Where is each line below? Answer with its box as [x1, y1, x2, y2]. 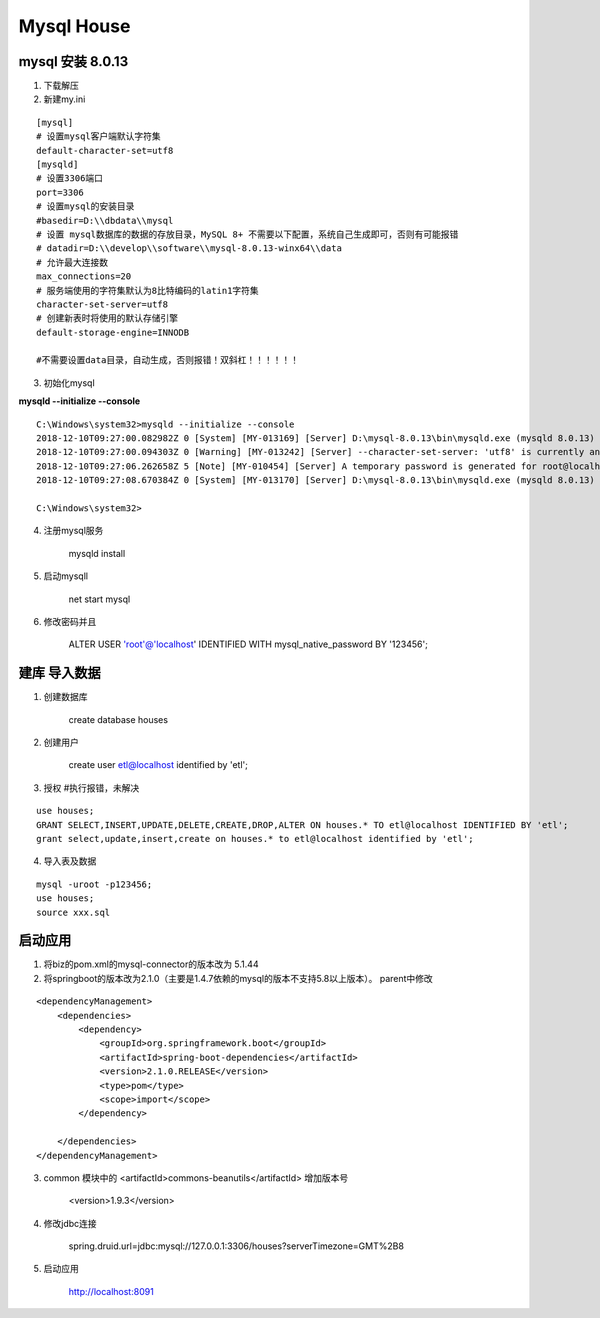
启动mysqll [43, 570, 89, 582]
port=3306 [36, 186, 84, 198]
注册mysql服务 [43, 525, 104, 537]
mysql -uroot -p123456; [36, 878, 153, 890]
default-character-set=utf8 [36, 145, 174, 156]
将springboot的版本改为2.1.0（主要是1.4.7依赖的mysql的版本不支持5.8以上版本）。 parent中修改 [43, 972, 434, 984]
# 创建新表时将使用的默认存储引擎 [36, 313, 179, 324]
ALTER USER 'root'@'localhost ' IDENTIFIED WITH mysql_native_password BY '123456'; [68, 638, 429, 650]
